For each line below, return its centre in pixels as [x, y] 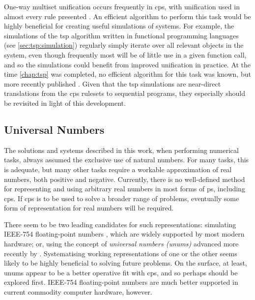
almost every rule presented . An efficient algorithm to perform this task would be [127, 16]
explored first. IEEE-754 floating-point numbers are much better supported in [121, 282]
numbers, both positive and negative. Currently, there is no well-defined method [125, 179]
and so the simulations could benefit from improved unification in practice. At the [127, 64]
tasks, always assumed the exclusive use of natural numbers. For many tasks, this [127, 160]
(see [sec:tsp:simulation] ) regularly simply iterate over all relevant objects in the [124, 45]
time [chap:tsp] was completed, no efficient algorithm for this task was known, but [127, 74]
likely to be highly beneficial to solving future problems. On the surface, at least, [126, 263]
